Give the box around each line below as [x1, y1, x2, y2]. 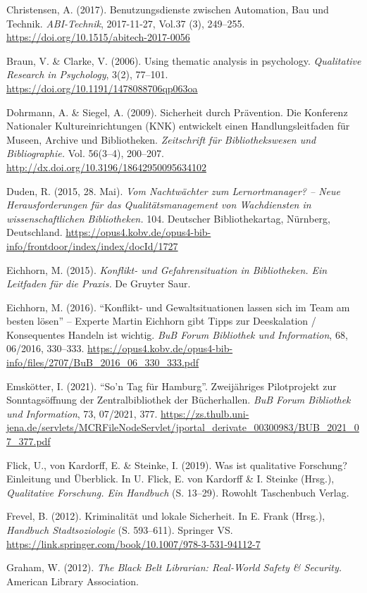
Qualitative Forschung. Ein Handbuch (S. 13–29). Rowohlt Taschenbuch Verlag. [6, 485, 349, 499]
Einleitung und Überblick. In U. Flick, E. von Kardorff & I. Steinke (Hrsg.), [6, 471, 335, 486]
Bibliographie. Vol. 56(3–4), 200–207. [6, 146, 164, 161]
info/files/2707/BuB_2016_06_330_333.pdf [6, 355, 199, 370]
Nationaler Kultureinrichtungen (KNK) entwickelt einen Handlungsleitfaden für [6, 118, 350, 133]
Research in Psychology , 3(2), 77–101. [6, 67, 168, 82]
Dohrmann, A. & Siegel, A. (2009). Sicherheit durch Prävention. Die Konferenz [6, 104, 348, 119]
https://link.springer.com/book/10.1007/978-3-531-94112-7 [6, 536, 261, 551]
